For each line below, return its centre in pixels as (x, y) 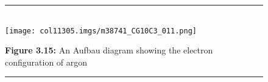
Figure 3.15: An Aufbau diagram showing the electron (109, 50)
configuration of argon (46, 62)
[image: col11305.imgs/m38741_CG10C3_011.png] (101, 31)
